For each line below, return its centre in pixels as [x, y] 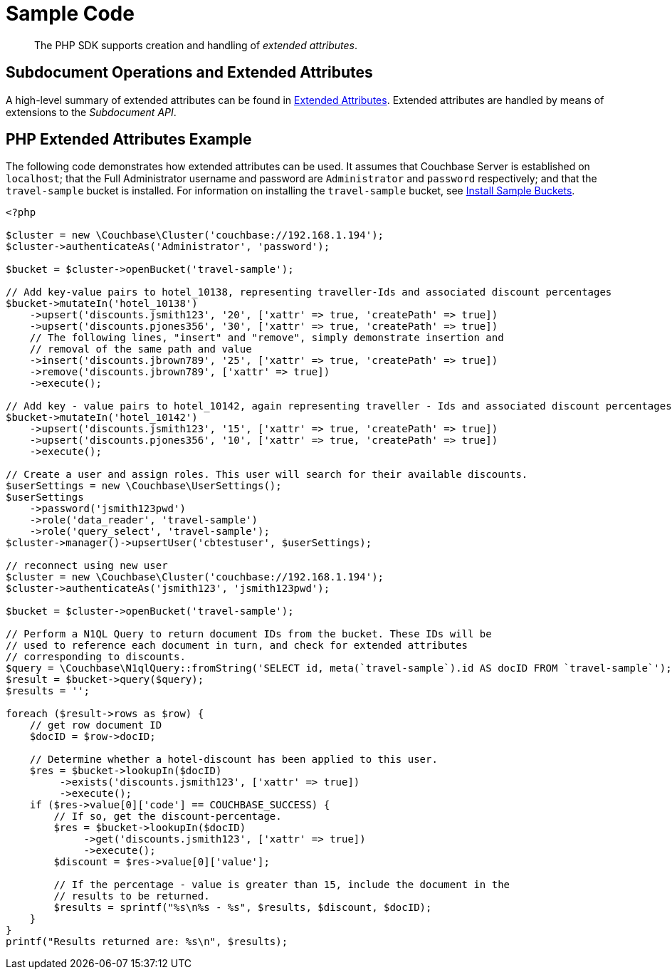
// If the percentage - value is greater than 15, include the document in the [282, 885]
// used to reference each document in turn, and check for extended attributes [237, 646]
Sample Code [70, 14]
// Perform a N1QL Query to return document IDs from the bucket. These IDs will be [249, 634]
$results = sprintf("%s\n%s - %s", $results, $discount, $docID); [243, 908]
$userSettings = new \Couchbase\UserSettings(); [144, 486]
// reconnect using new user [87, 566]
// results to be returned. [132, 896]
